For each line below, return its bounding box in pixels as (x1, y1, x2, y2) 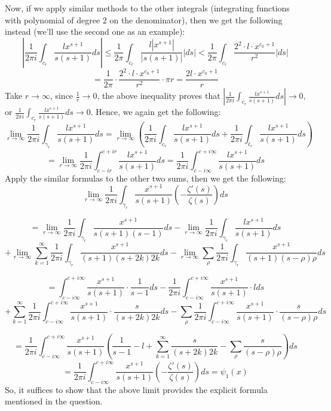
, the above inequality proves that (97, 89, 220, 102)
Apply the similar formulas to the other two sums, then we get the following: (5, 171, 286, 184)
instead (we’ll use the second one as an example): (5, 25, 185, 38)
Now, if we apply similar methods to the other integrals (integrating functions (5, 2, 290, 14)
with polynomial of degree (5, 13, 100, 26)
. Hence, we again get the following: (90, 105, 221, 118)
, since (50, 89, 73, 102)
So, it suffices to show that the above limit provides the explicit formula (5, 383, 268, 395)
